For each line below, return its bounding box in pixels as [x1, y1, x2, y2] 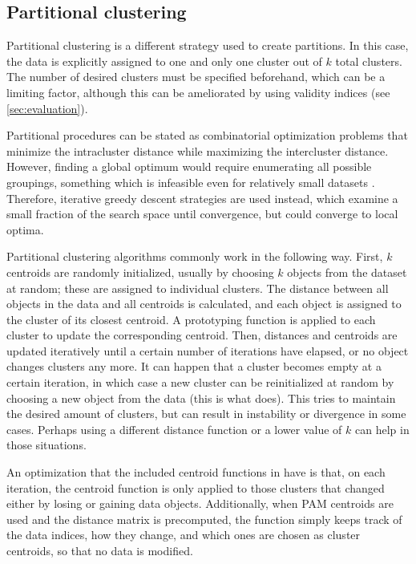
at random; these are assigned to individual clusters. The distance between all [6, 279, 389, 296]
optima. [6, 221, 44, 237]
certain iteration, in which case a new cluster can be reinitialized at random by [6, 374, 394, 391]
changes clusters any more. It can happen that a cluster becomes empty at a [6, 358, 382, 375]
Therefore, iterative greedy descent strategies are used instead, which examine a [6, 189, 398, 206]
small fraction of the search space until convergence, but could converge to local [6, 205, 398, 222]
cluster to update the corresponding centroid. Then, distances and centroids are [6, 327, 398, 343]
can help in [355, 420, 410, 437]
